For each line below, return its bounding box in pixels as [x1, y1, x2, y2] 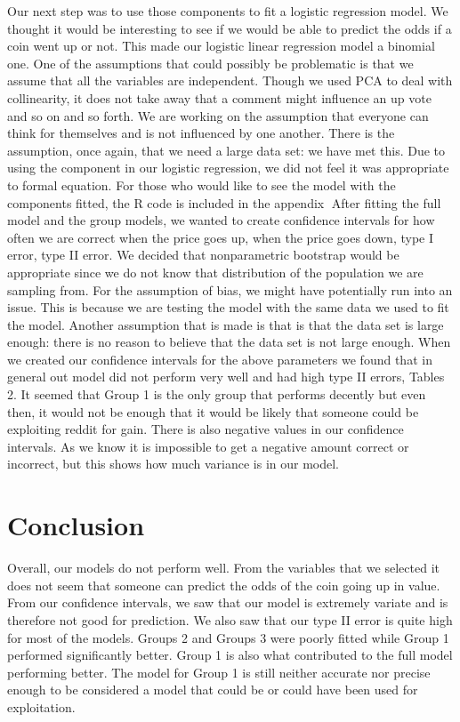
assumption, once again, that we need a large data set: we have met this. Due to [7, 140, 446, 159]
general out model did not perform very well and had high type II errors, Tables [7, 367, 445, 386]
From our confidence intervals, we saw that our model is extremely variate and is [7, 593, 448, 612]
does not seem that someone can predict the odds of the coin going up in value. [7, 575, 440, 594]
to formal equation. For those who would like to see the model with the [7, 175, 396, 194]
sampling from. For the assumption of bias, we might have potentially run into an [7, 280, 453, 299]
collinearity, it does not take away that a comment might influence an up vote [7, 88, 432, 107]
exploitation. [7, 697, 76, 716]
